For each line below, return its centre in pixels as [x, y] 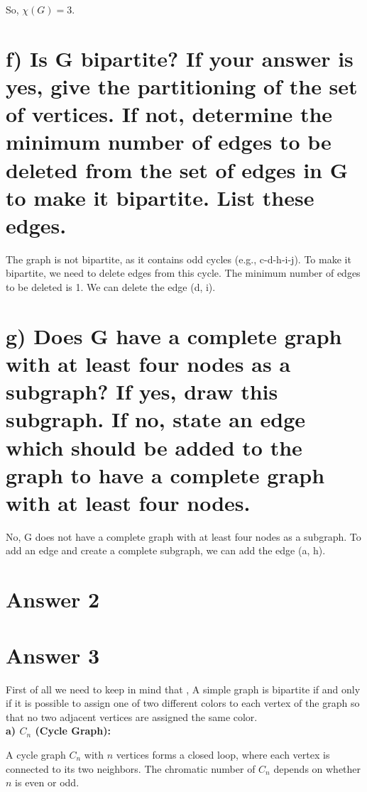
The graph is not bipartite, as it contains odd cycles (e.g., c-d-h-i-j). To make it [179, 259]
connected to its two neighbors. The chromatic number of [131, 768]
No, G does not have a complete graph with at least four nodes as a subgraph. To [183, 536]
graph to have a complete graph [165, 474]
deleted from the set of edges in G [177, 169]
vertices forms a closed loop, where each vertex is [223, 754]
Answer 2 [53, 599]
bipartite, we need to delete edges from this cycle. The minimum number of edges [183, 273]
